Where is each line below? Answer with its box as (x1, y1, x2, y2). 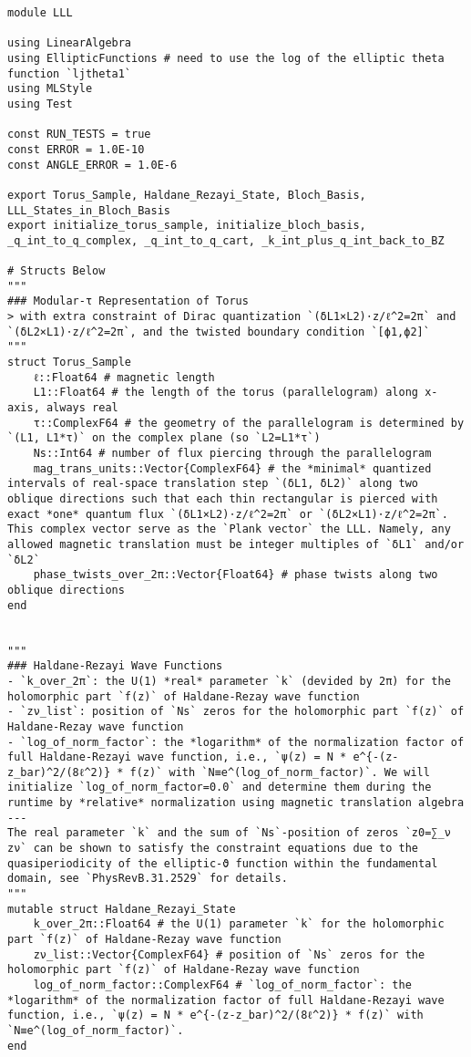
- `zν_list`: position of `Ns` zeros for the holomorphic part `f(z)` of (7, 705, 465, 719)
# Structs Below (7, 264, 106, 278)
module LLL (7, 6, 73, 19)
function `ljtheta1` (7, 67, 132, 80)
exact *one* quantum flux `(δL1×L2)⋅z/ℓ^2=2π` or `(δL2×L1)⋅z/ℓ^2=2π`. (7, 507, 448, 521)
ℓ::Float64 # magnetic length (33, 370, 215, 384)
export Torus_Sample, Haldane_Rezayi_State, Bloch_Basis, (7, 188, 366, 202)
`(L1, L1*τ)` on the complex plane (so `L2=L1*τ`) (7, 431, 321, 445)
